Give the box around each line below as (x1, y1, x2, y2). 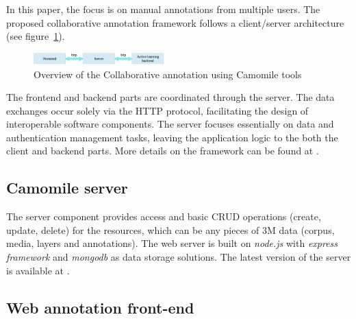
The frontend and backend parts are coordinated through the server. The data (6, 90, 335, 104)
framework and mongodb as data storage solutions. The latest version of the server (6, 250, 351, 264)
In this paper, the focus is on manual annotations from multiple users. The (6, 2, 320, 16)
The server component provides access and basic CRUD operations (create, (6, 209, 321, 224)
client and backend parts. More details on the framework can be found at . (6, 143, 319, 158)
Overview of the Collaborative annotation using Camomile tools (34, 67, 302, 81)
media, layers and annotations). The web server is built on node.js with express (6, 236, 338, 250)
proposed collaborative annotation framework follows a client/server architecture (6, 15, 344, 29)
